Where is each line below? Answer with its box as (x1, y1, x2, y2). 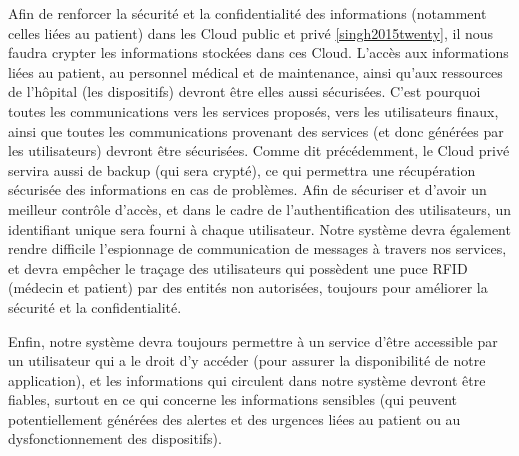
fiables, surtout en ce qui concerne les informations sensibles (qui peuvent (8, 389, 458, 410)
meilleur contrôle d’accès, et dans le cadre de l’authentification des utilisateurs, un (8, 198, 511, 219)
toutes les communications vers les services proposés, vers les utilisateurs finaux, (8, 100, 499, 121)
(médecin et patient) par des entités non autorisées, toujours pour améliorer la (8, 277, 488, 298)
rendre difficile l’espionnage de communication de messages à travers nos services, (8, 238, 507, 259)
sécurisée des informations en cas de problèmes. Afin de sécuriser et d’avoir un (8, 179, 487, 200)
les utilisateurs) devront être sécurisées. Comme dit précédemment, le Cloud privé (8, 140, 510, 161)
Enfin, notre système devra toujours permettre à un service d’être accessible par (8, 330, 498, 351)
